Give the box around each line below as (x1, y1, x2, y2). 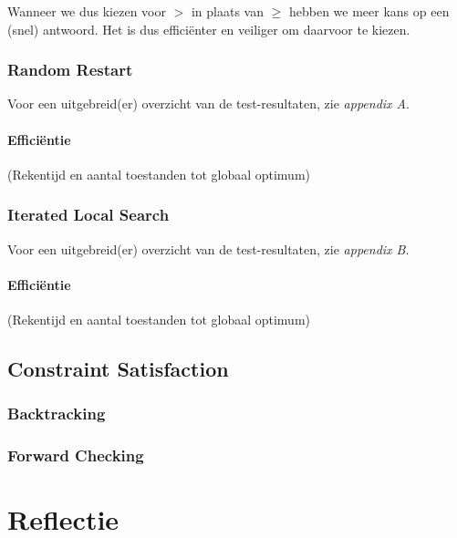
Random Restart (7, 58, 133, 81)
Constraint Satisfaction (7, 354, 229, 382)
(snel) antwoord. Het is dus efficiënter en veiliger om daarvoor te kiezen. (7, 19, 410, 38)
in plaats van (191, 2, 264, 20)
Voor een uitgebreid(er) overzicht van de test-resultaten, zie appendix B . (7, 239, 410, 258)
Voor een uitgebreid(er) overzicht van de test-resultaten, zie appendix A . (7, 94, 410, 113)
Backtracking (7, 402, 106, 425)
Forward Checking (7, 444, 144, 467)
